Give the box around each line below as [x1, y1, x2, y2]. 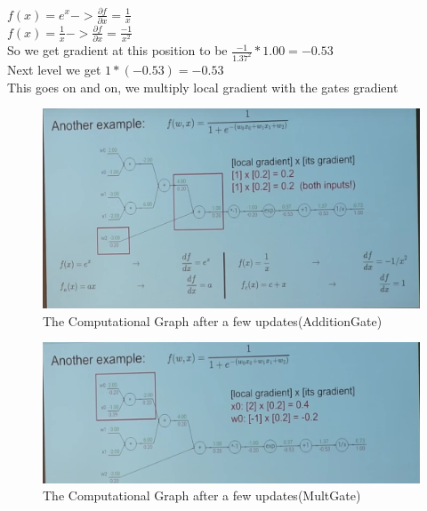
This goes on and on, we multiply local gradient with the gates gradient [7, 77, 399, 96]
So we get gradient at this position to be [7, 41, 228, 60]
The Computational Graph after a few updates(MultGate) [43, 486, 361, 505]
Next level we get [7, 60, 101, 79]
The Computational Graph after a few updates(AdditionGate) [43, 311, 383, 330]
